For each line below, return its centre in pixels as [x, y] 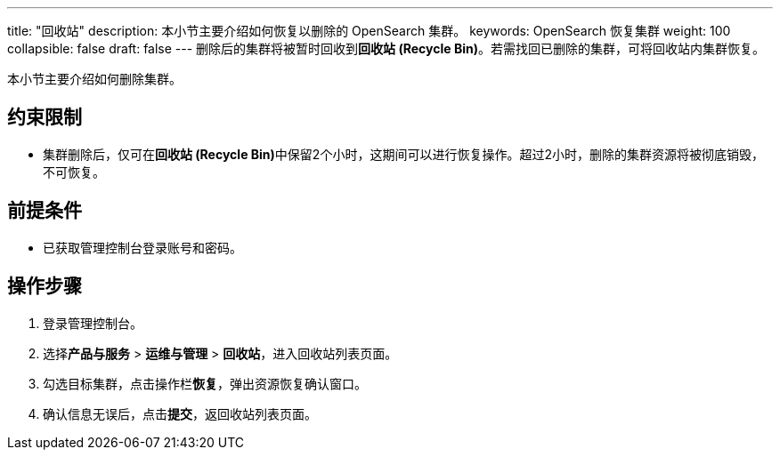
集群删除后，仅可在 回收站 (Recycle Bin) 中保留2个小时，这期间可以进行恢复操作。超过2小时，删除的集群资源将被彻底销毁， [403, 154]
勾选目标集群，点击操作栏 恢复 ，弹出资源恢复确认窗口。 [205, 383]
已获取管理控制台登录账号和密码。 [142, 247]
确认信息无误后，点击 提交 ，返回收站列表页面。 [180, 413]
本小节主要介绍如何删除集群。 [94, 79]
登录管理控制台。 [93, 323]
